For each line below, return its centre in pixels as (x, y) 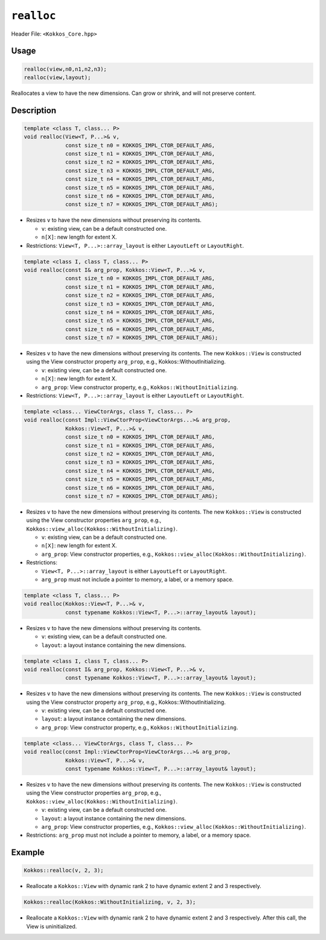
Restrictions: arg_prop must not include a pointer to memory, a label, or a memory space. (139, 835)
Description (34, 110)
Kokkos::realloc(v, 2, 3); (64, 871)
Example (28, 853)
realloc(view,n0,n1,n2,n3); (65, 69)
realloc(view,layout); (57, 77)
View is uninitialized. (52, 926)
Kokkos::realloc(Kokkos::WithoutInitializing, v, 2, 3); (110, 902)
